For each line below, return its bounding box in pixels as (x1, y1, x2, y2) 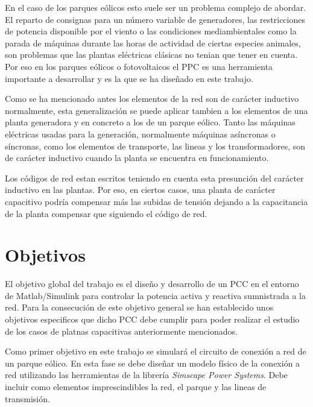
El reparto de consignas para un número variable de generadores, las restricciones (5, 13, 305, 25)
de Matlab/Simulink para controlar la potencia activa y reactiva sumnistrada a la (5, 289, 306, 301)
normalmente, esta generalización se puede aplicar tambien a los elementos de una (5, 104, 308, 116)
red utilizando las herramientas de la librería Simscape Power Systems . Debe (5, 368, 288, 381)
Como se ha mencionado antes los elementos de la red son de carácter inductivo (5, 92, 299, 105)
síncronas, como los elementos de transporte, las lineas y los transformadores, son (5, 139, 306, 152)
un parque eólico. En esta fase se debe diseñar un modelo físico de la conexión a (5, 356, 300, 369)
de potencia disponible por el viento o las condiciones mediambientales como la (5, 25, 297, 37)
